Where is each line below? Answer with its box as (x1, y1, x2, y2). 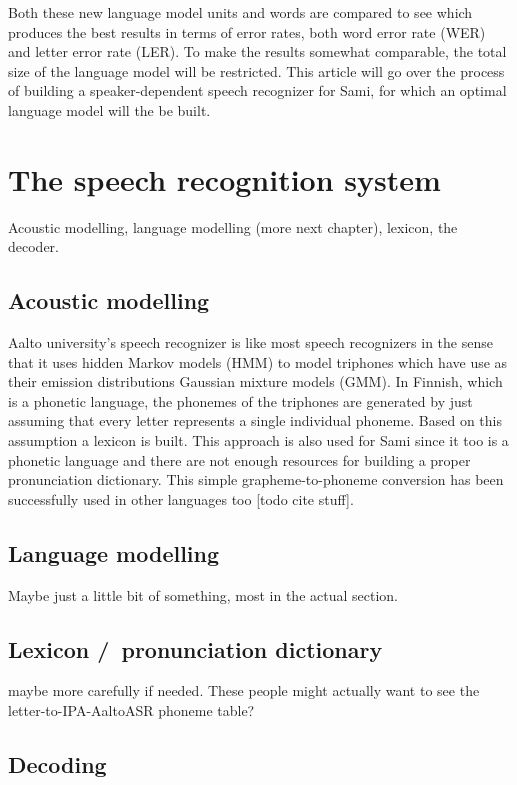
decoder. (8, 236, 59, 257)
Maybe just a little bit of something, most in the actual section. (8, 584, 398, 605)
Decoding (8, 749, 107, 779)
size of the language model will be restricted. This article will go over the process (8, 60, 505, 81)
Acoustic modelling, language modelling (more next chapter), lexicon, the (8, 216, 458, 237)
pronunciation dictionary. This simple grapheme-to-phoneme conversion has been (8, 469, 504, 490)
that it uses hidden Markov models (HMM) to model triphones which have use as (8, 351, 508, 372)
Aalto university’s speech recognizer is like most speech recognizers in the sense (8, 332, 493, 353)
